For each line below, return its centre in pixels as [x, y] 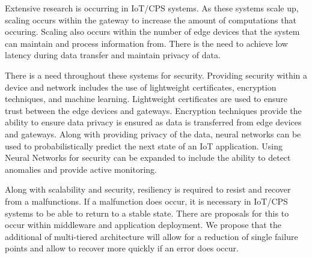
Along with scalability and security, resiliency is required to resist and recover [148, 189]
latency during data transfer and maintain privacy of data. [113, 55]
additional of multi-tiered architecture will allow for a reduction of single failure [151, 236]
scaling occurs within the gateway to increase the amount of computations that [151, 19]
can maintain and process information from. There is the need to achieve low [146, 43]
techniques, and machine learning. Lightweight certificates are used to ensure [146, 99]
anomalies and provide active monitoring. [81, 169]
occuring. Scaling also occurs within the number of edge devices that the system [152, 31]
